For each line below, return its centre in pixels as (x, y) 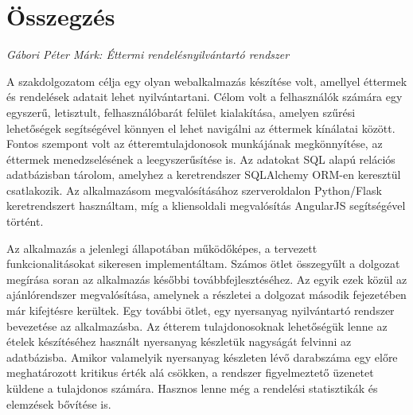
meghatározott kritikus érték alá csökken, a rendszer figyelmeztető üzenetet (190, 372)
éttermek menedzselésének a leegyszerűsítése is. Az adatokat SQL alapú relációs (201, 159)
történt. (25, 221)
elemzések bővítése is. (59, 403)
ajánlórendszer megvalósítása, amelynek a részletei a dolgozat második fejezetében (206, 295)
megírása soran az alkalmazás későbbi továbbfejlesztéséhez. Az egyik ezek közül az (207, 279)
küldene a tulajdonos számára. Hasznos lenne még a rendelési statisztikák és (192, 388)
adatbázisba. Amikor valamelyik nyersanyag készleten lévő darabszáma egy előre (202, 357)
